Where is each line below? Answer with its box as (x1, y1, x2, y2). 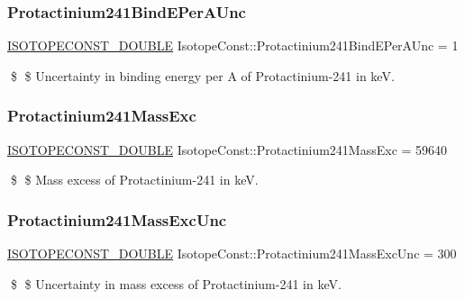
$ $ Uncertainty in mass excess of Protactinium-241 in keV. (10, 274, 342, 293)
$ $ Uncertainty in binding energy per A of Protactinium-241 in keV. (10, 66, 395, 85)
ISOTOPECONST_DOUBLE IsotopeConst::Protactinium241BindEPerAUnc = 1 (7, 36, 459, 55)
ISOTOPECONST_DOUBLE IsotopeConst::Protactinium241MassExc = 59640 (7, 140, 448, 159)
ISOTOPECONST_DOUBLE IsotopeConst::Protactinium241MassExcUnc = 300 (7, 244, 457, 263)
